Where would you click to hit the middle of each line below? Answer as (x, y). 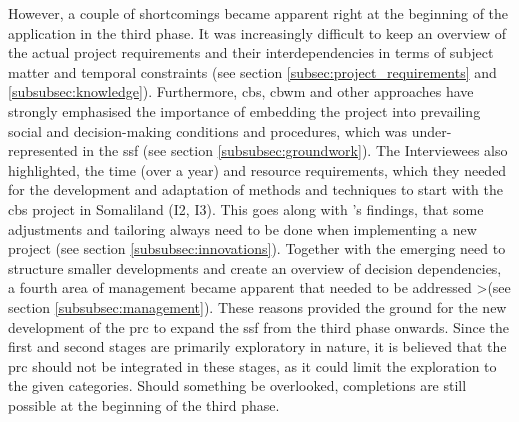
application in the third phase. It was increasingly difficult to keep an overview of (257, 32)
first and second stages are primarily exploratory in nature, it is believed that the (257, 346)
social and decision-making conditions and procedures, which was (208, 130)
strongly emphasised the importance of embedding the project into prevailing (244, 110)
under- (431, 130)
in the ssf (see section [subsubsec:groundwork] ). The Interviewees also (295, 150)
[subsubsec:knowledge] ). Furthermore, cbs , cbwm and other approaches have (241, 91)
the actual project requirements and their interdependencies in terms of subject (251, 52)
